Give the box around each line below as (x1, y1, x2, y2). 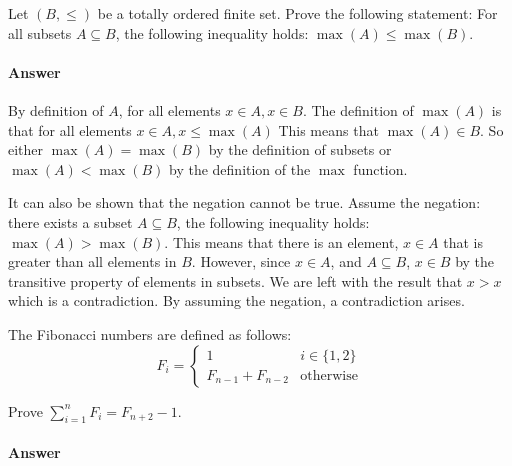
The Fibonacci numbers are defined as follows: (8, 323, 292, 344)
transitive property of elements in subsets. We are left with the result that (8, 270, 463, 291)
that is (443, 231, 484, 252)
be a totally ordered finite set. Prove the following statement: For (97, 3, 498, 23)
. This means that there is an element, (164, 231, 399, 252)
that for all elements (8, 119, 132, 140)
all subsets (8, 22, 72, 43)
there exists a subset (8, 211, 133, 232)
